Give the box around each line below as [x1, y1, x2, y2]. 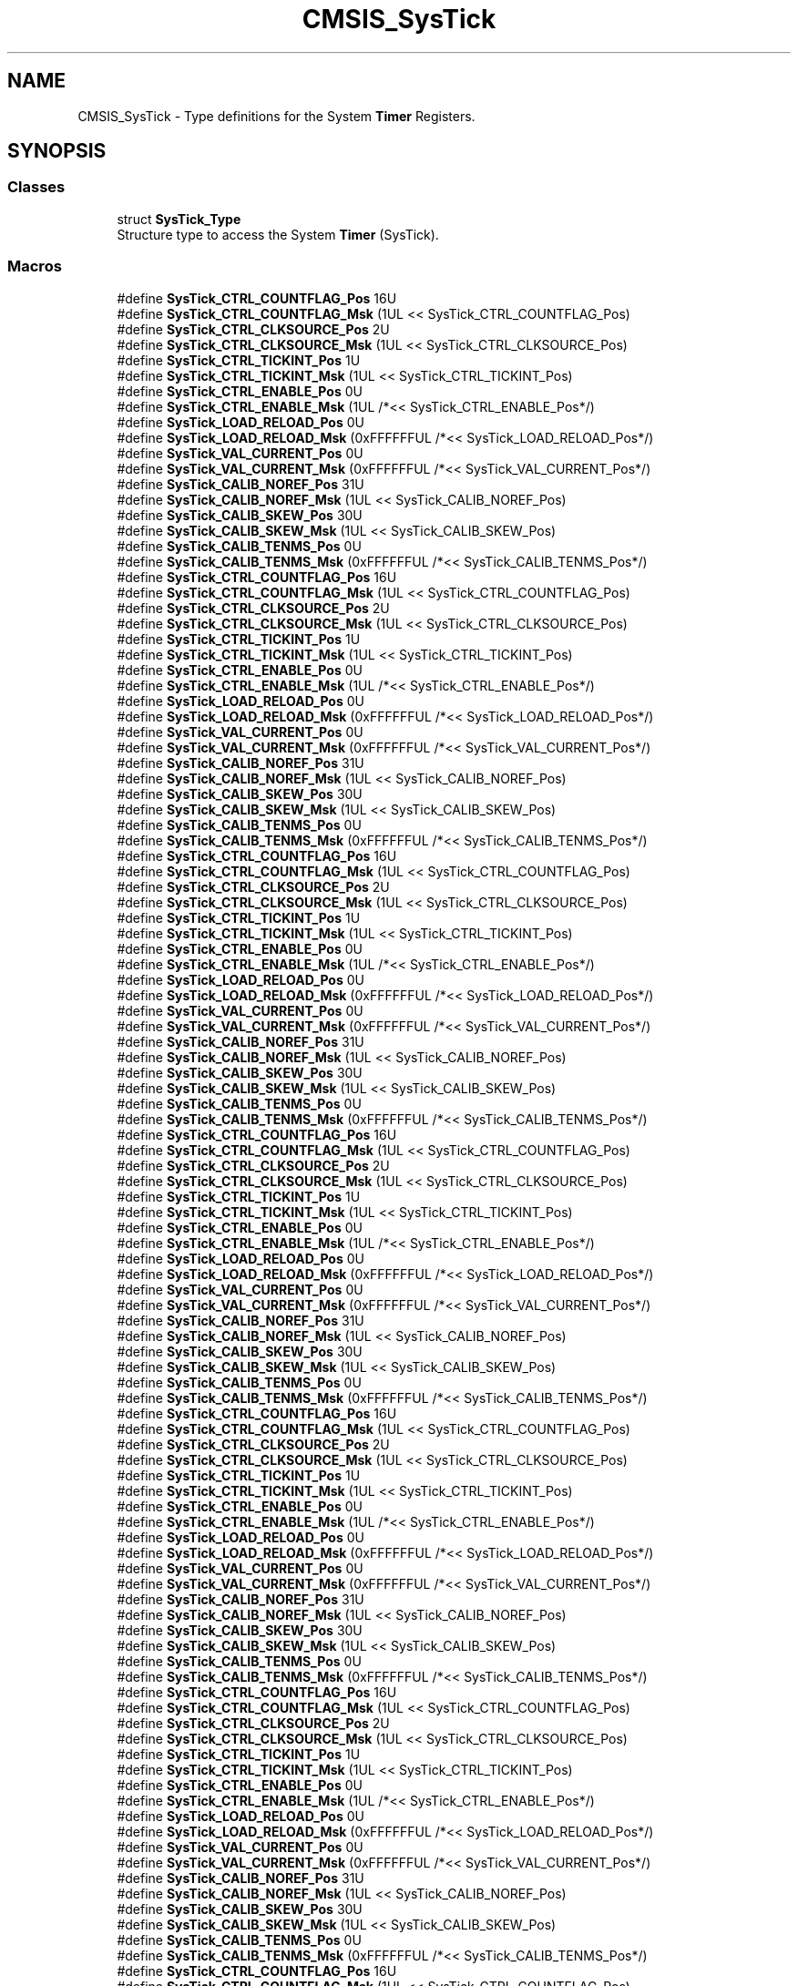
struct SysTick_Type [117, 210, 241, 227]
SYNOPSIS [7, 139, 107, 163]
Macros [7, 257, 62, 276]
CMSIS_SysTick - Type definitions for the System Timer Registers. [77, 107, 476, 124]
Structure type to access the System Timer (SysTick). [117, 226, 439, 242]
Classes [7, 178, 66, 197]
